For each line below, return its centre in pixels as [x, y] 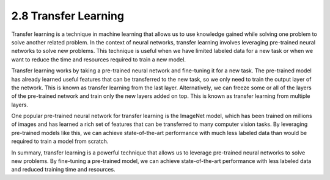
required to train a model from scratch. [60, 141]
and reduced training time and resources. [63, 170]
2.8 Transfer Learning [68, 16]
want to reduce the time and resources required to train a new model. [99, 59]
